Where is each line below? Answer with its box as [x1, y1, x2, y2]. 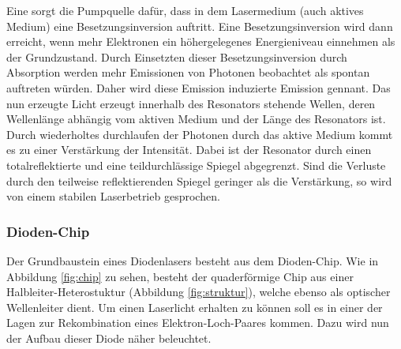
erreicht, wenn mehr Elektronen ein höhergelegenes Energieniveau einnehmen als [6, 33, 395, 50]
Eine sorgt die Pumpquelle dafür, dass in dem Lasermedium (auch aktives [6, 2, 364, 18]
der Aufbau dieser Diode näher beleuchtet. [6, 329, 212, 346]
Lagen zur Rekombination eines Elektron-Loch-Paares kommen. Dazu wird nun [6, 314, 389, 331]
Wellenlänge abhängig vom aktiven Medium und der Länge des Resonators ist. [6, 111, 386, 127]
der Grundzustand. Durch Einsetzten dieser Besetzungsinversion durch [6, 48, 347, 65]
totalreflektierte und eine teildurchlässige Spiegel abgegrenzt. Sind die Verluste [6, 156, 386, 173]
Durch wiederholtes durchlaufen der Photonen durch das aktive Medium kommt [6, 126, 393, 142]
